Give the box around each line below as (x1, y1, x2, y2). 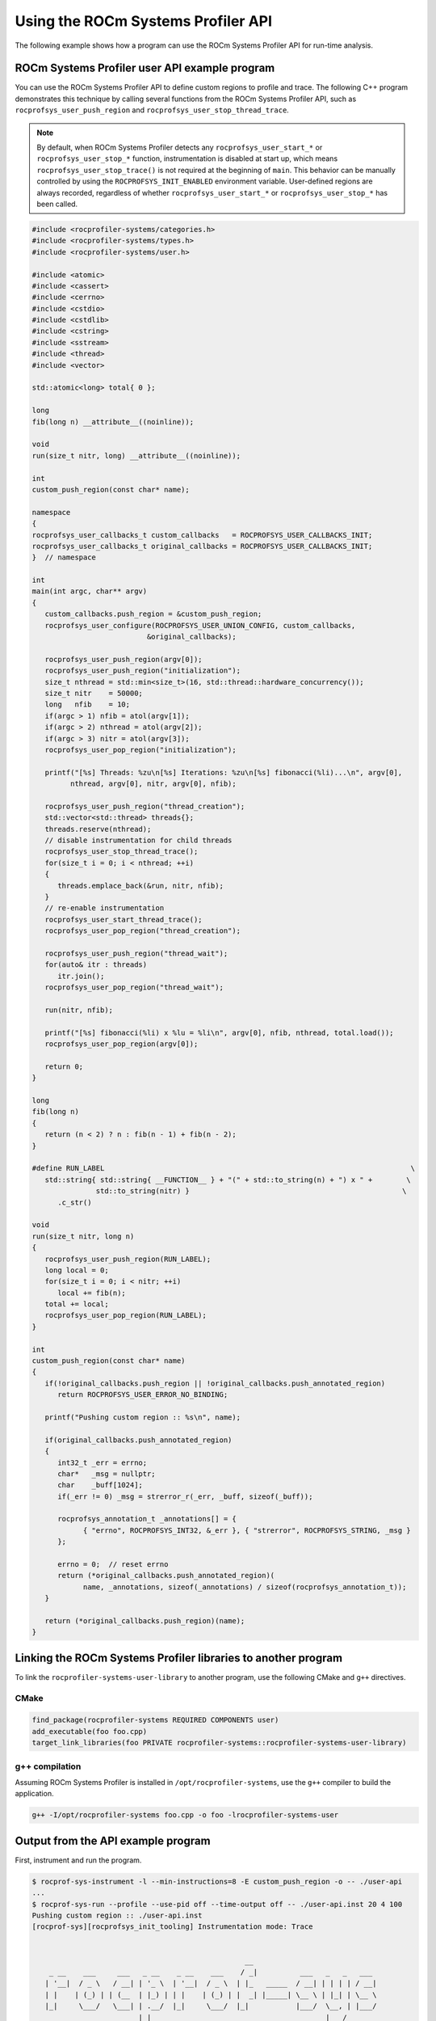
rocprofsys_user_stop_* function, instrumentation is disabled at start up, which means (36, 154, 338, 163)
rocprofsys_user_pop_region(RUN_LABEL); (44, 1310, 208, 1320)
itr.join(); (57, 971, 105, 981)
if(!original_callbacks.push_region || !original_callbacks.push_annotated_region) (44, 1378, 386, 1388)
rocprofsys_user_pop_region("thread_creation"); (44, 926, 241, 935)
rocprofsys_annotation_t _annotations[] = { (57, 1514, 237, 1524)
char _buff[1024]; (57, 1480, 143, 1490)
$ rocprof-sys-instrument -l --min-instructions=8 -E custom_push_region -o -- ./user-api (31, 1876, 403, 1886)
